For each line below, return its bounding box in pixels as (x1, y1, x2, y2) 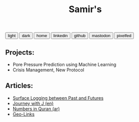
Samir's (68, 4, 102, 15)
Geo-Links (12, 111, 34, 117)
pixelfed (116, 33, 132, 38)
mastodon (91, 33, 111, 38)
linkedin (53, 33, 68, 38)
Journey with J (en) (12, 100, 54, 106)
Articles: (5, 82, 33, 90)
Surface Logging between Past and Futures (12, 95, 104, 101)
